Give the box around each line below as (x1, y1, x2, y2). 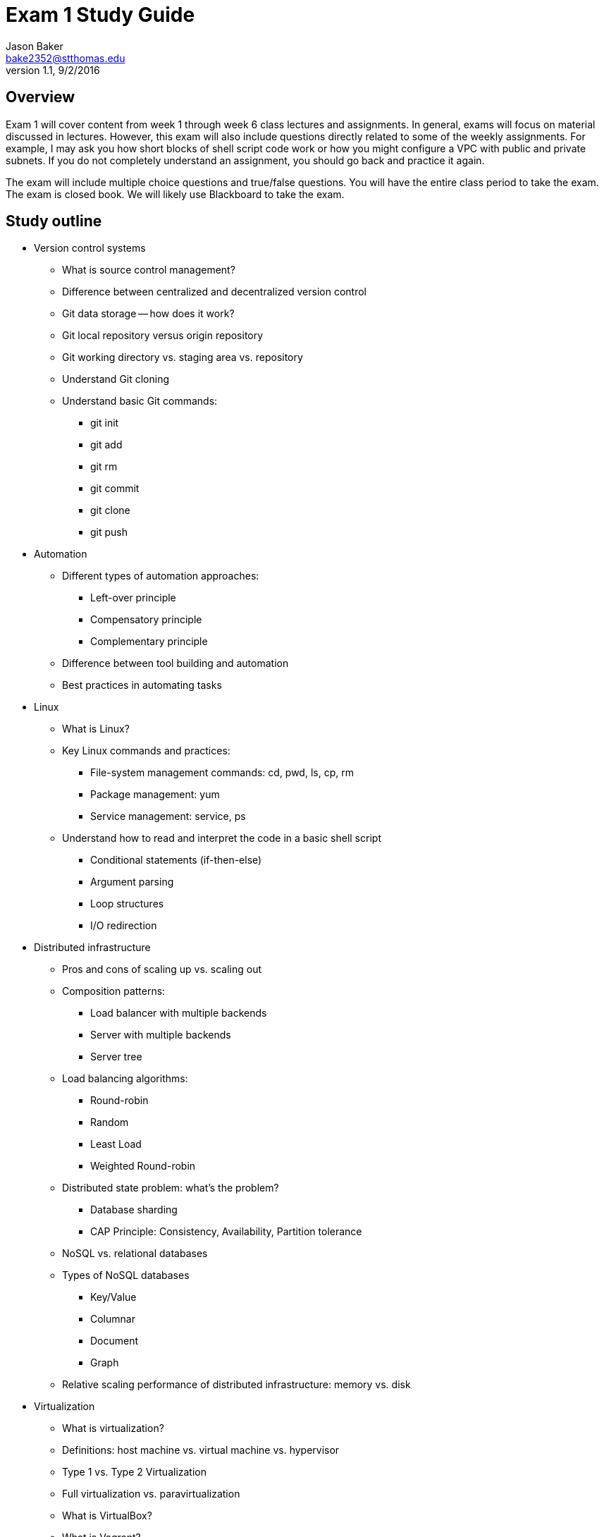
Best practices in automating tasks (62, 679, 222, 692)
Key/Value (90, 1291, 137, 1304)
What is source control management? (62, 264, 235, 276)
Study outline (6, 212, 102, 231)
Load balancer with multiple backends (90, 1007, 267, 1019)
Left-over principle (90, 592, 176, 604)
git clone (90, 504, 130, 517)
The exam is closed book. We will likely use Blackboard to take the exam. (6, 188, 345, 200)
